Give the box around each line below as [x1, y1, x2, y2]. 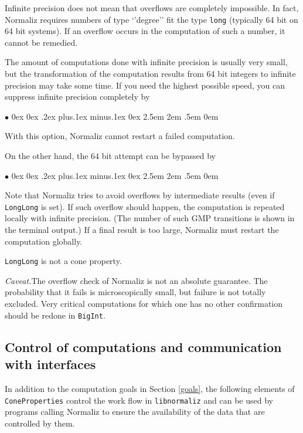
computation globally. [5, 235, 83, 247]
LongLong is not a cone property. [5, 255, 122, 267]
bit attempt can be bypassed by [101, 150, 216, 161]
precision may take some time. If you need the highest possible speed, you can [5, 79, 285, 91]
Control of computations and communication [5, 337, 282, 356]
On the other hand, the [5, 150, 88, 161]
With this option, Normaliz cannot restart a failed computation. [5, 130, 235, 142]
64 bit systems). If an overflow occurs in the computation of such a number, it [5, 25, 285, 37]
